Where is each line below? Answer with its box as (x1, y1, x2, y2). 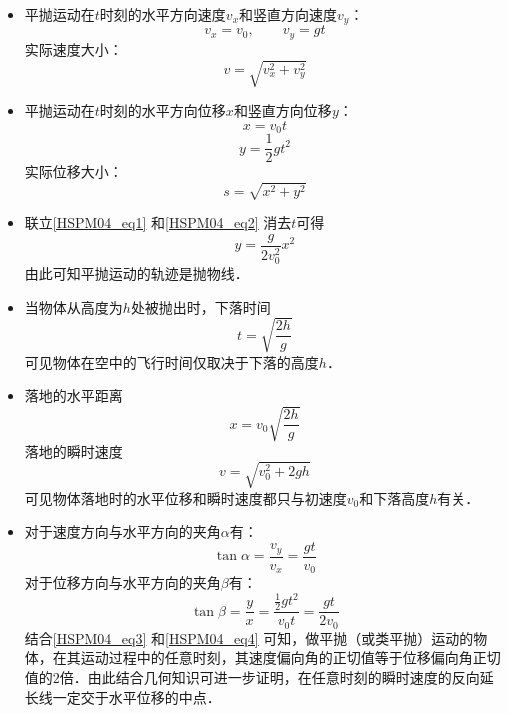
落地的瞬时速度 (24, 440, 123, 461)
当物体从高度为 (24, 296, 123, 317)
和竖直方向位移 (233, 100, 332, 121)
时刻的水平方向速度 (99, 4, 226, 24)
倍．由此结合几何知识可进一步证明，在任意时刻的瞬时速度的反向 (59, 666, 480, 687)
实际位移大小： (24, 161, 123, 182)
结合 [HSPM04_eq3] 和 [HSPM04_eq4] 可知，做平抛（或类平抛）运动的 (24, 627, 474, 648)
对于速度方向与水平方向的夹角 (24, 521, 221, 542)
